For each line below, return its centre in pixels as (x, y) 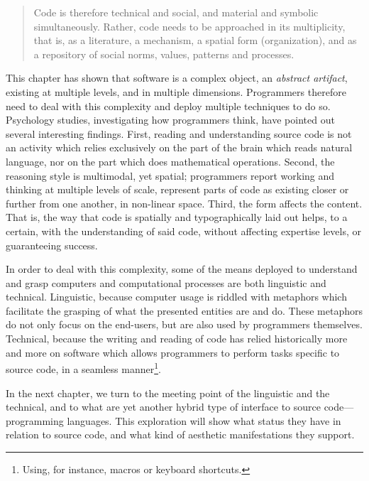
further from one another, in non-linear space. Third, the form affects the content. (184, 203)
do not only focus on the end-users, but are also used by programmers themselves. (184, 324)
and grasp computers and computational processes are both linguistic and (166, 282)
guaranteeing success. (52, 245)
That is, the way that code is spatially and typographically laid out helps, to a (177, 217)
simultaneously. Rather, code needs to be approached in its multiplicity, (189, 26)
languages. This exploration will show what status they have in (204, 420)
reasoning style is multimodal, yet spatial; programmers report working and (170, 175)
